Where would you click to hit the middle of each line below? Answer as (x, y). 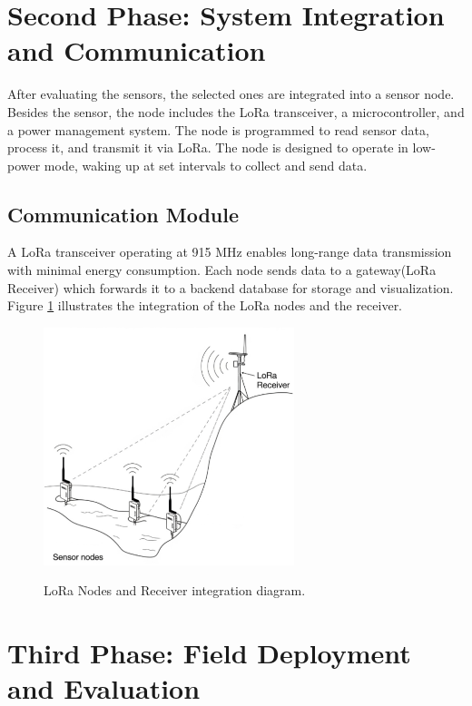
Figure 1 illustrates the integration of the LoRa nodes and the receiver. (205, 305)
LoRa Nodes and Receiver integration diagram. (175, 590)
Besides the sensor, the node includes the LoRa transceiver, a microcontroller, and (236, 111)
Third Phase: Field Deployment (209, 653)
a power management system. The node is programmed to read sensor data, (218, 129)
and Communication (137, 50)
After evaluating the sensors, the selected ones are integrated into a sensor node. (231, 94)
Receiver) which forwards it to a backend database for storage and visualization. (231, 287)
